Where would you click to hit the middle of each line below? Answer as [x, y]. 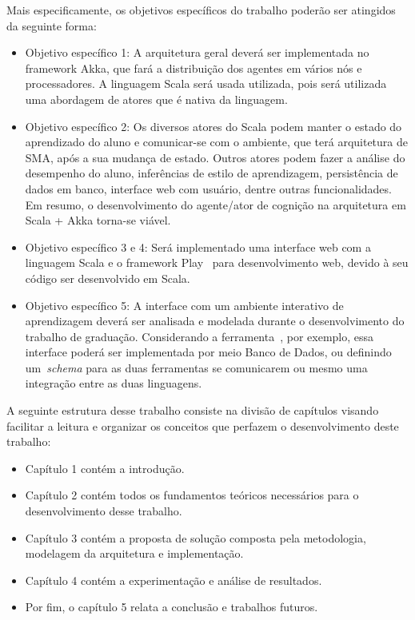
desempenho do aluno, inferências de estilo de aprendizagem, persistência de [211, 173]
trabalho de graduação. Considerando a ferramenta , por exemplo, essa [200, 336]
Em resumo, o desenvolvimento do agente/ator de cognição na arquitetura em [215, 204]
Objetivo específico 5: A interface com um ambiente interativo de [184, 305]
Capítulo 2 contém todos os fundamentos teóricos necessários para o [192, 495]
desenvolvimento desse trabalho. [104, 511]
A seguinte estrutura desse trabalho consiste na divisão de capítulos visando [193, 410]
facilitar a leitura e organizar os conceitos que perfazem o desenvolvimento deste [203, 425]
